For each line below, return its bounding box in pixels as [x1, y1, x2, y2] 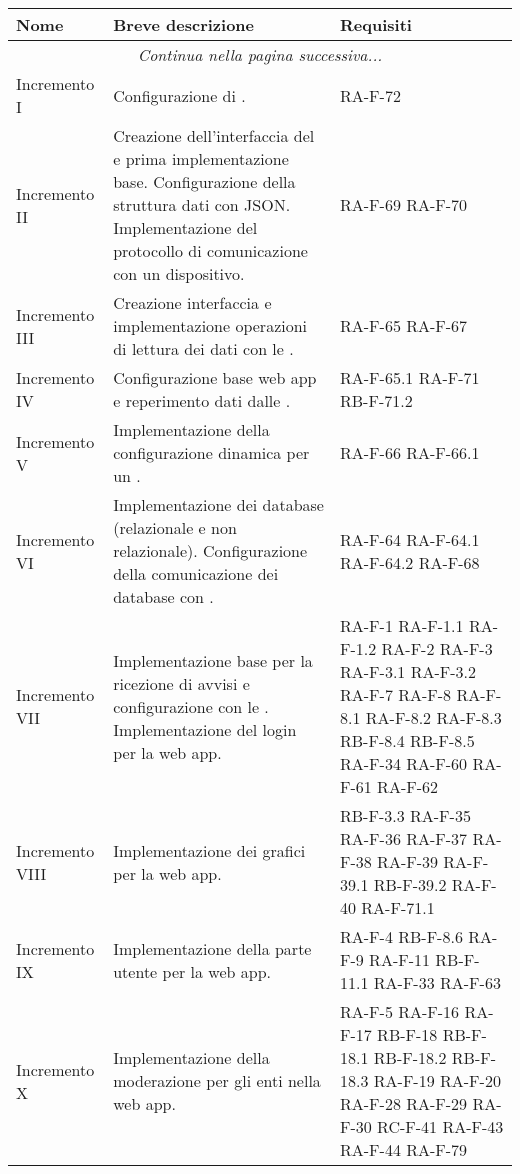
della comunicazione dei [113, 562, 279, 585]
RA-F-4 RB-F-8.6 [340, 925, 463, 948]
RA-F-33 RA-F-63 [373, 971, 501, 994]
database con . [113, 585, 214, 608]
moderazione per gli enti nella [113, 1069, 321, 1092]
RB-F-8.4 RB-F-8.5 [340, 729, 475, 752]
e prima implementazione [113, 147, 289, 170]
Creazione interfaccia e [113, 291, 272, 314]
